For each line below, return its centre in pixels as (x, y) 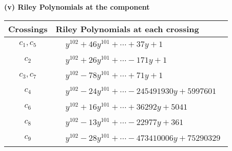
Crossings (28, 29)
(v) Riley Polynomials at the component (77, 7)
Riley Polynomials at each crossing (127, 29)
